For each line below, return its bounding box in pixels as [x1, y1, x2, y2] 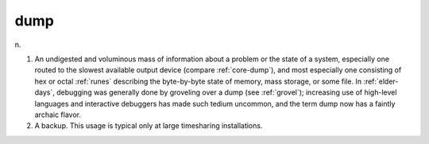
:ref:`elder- [362, 76, 399, 86]
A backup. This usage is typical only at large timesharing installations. [34, 121, 263, 130]
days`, [34, 88, 56, 97]
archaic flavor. [34, 110, 82, 119]
